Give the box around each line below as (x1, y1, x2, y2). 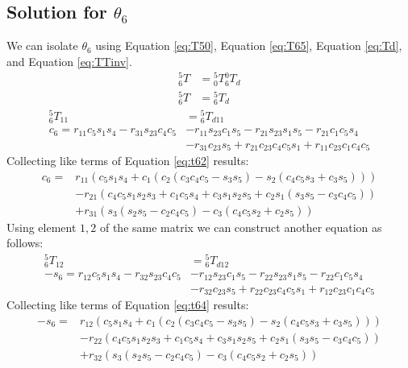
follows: (6, 234, 44, 251)
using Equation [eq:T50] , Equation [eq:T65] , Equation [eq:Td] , (95, 37, 402, 54)
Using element (6, 218, 77, 235)
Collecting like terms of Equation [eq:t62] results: (6, 152, 249, 169)
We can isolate (6, 37, 78, 54)
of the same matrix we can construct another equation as (99, 218, 382, 235)
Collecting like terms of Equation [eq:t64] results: (6, 296, 249, 313)
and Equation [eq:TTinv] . (6, 52, 132, 69)
